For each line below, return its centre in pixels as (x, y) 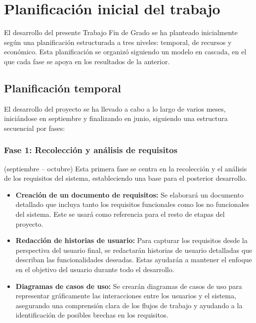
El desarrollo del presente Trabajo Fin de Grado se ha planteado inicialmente (121, 32)
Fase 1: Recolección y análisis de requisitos (91, 150)
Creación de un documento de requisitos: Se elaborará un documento (129, 194)
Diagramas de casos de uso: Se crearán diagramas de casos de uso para (129, 286)
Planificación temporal (63, 88)
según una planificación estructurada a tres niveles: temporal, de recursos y (118, 42)
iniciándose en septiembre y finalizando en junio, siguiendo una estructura (116, 118)
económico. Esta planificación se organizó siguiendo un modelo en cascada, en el (125, 52)
